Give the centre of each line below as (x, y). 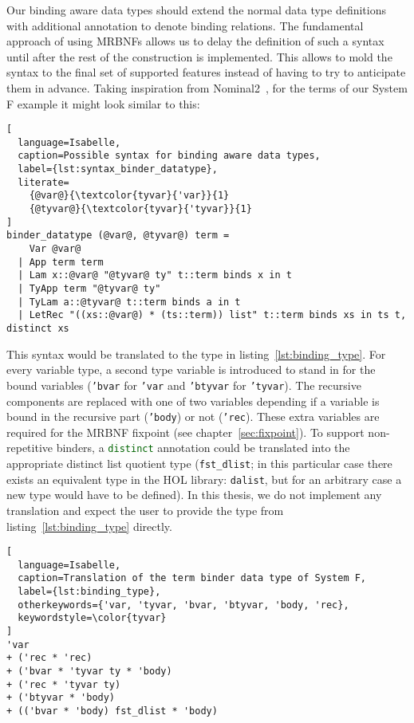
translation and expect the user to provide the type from (145, 510)
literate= (43, 182)
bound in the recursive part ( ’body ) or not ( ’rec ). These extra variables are (193, 417)
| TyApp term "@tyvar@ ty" (89, 289)
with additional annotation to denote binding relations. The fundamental (185, 25)
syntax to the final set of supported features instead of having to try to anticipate (206, 72)
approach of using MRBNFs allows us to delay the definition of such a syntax (195, 41)
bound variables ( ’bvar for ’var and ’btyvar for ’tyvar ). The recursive (184, 385)
